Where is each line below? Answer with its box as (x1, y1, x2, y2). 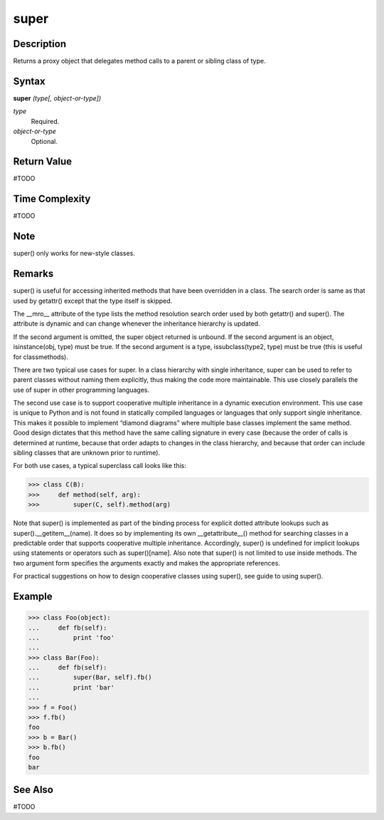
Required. (31, 117, 60, 125)
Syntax (13, 75, 46, 87)
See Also (13, 784, 53, 796)
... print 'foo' (28, 633, 115, 641)
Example (13, 590, 53, 602)
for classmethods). (13, 353, 69, 361)
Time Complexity (13, 193, 91, 205)
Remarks (13, 268, 54, 280)
